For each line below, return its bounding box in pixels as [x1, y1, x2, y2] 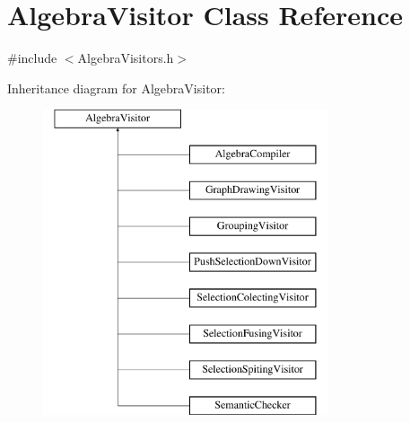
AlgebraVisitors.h [77, 48, 174, 67]
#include [7, 48, 57, 67]
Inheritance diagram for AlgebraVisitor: [7, 78, 225, 97]
